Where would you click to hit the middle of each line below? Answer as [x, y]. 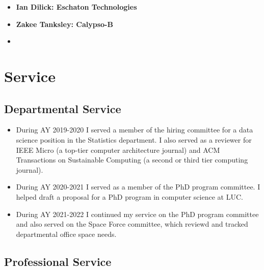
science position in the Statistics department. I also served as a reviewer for [134, 139]
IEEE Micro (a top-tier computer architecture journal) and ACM [118, 150]
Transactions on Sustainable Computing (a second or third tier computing [132, 160]
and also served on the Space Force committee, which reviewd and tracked [132, 224]
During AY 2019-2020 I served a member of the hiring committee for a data [135, 130]
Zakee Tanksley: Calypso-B [64, 24]
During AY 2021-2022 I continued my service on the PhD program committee [137, 214]
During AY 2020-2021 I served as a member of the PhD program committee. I [138, 187]
